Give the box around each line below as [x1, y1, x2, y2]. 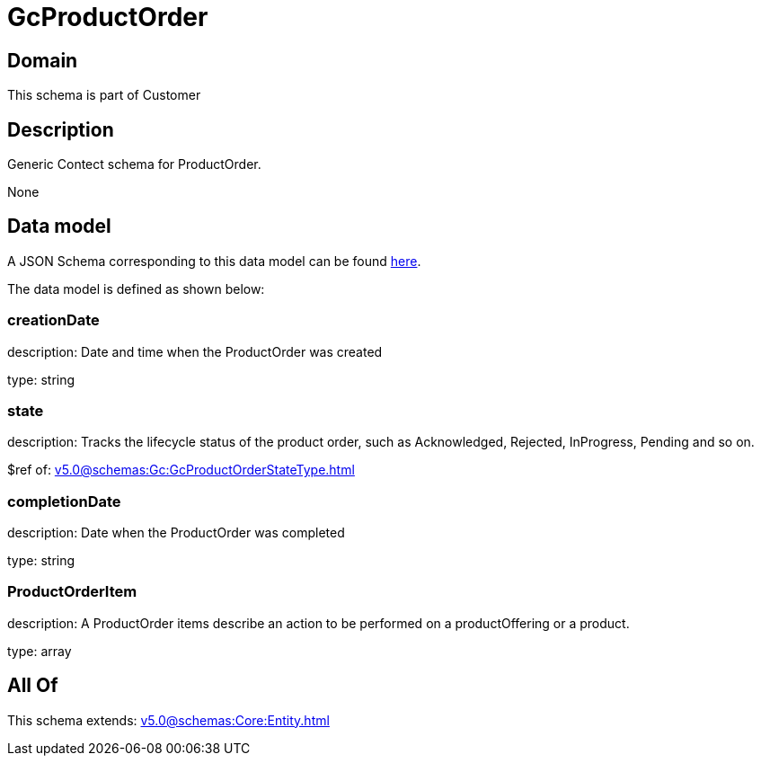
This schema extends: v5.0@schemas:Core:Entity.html [7, 712, 330, 728]
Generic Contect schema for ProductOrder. [7, 156, 261, 173]
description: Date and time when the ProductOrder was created [7, 343, 383, 359]
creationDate [7, 311, 100, 330]
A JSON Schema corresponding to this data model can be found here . [7, 253, 421, 269]
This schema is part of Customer [7, 87, 201, 103]
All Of [7, 674, 58, 697]
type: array [7, 643, 72, 659]
